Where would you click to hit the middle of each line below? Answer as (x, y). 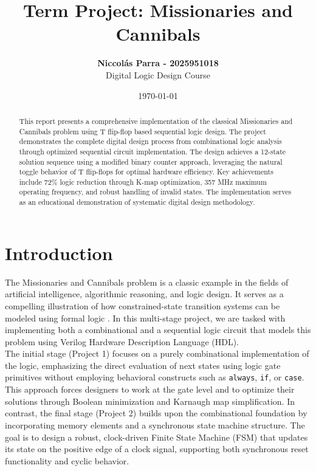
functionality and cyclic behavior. (67, 460)
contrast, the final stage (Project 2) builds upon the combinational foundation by (156, 413)
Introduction (59, 253)
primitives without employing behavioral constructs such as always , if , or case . (155, 377)
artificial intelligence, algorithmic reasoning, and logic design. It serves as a (144, 294)
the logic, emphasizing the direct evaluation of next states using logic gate (143, 365)
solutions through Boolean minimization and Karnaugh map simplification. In (150, 401)
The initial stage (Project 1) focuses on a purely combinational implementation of (157, 353)
